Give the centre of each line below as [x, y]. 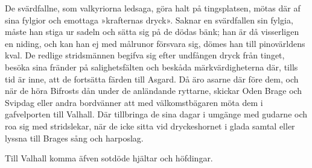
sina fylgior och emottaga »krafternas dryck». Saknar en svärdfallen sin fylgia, [149, 20]
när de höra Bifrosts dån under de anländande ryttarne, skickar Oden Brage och [154, 91]
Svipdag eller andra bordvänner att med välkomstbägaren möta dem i [134, 102]
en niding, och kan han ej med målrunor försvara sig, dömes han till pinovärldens [155, 43]
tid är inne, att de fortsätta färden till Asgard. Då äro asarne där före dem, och [152, 79]
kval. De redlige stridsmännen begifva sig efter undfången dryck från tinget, [145, 55]
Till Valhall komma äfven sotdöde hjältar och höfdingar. [109, 158]
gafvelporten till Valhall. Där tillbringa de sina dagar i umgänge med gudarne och [156, 114]
